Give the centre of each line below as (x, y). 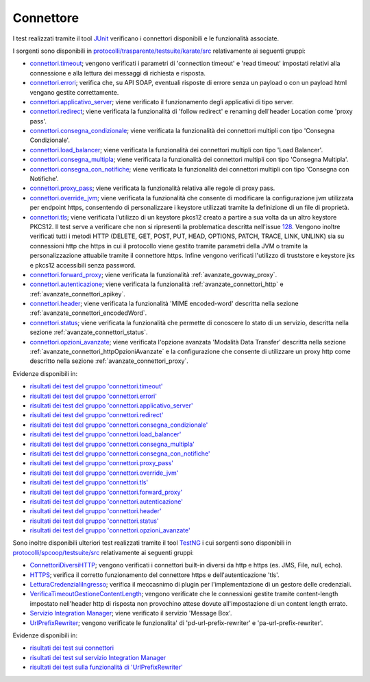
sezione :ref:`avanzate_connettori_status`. (89, 332)
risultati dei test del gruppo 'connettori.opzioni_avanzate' (110, 530)
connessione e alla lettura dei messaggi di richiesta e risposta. (118, 73)
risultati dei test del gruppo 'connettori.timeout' (96, 386)
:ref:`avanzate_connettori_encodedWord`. (88, 313)
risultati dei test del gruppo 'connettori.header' (96, 511)
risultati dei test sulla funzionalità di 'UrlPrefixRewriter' (106, 667)
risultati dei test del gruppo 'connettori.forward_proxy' (106, 492)
